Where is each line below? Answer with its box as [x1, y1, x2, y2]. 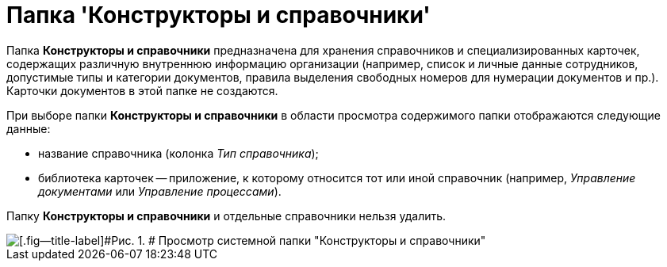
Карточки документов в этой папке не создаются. [6, 83, 278, 97]
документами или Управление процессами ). [38, 184, 282, 198]
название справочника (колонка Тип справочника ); [38, 146, 319, 160]
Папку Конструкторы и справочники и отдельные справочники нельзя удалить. [6, 208, 447, 223]
